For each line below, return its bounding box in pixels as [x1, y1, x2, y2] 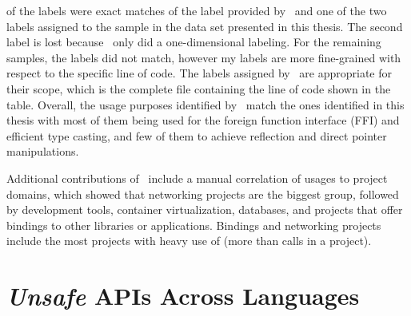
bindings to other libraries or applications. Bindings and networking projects [6, 216, 381, 233]
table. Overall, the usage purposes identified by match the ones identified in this [6, 96, 405, 113]
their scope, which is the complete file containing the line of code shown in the [6, 80, 391, 97]
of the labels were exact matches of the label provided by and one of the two [6, 2, 387, 18]
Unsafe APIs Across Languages [6, 279, 360, 313]
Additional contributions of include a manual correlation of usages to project [6, 169, 388, 186]
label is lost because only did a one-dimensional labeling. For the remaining [6, 34, 381, 50]
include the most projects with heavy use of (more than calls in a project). [6, 232, 372, 249]
